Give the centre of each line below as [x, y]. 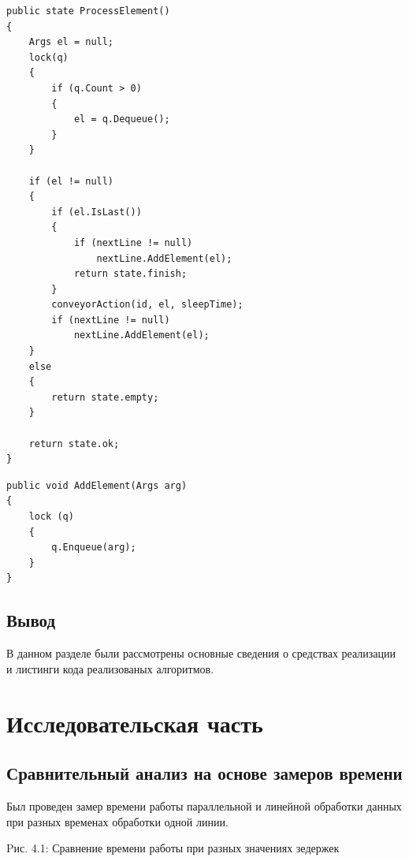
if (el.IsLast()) [97, 212]
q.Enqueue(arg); [94, 548]
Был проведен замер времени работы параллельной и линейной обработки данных [204, 805]
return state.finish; [130, 274]
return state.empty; [105, 397]
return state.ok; [74, 444]
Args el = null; [71, 42]
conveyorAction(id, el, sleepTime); [147, 305]
